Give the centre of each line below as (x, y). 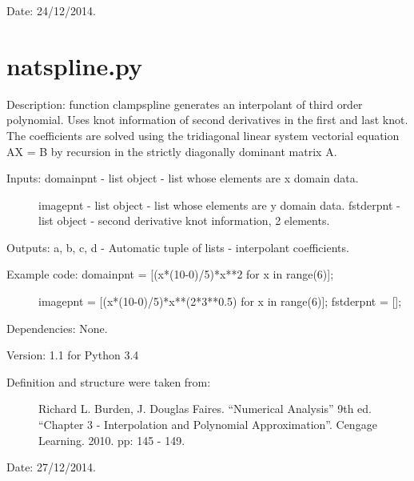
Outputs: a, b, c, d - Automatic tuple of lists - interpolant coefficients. (178, 247)
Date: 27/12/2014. (51, 467)
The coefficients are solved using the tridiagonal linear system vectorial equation (203, 135)
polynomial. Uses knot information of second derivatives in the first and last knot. (207, 120)
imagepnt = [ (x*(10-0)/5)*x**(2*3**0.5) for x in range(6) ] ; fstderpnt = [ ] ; (220, 301)
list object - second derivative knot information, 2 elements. (184, 220)
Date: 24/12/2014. (51, 10)
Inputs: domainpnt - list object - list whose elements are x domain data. (183, 178)
